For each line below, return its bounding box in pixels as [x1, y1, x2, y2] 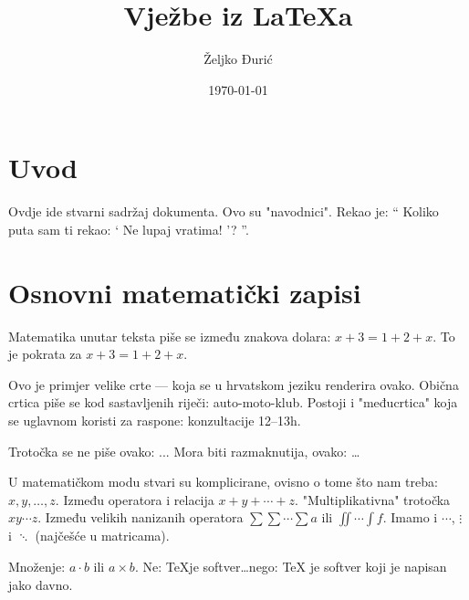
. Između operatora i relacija [55, 489, 214, 509]
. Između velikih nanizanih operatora [37, 508, 244, 527]
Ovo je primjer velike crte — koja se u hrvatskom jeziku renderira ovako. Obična [8, 374, 459, 394]
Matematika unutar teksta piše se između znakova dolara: [8, 326, 331, 345]
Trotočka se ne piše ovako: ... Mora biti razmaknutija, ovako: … [8, 441, 360, 460]
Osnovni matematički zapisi [8, 273, 361, 311]
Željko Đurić [203, 49, 273, 68]
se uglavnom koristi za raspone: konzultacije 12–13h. [8, 410, 301, 429]
